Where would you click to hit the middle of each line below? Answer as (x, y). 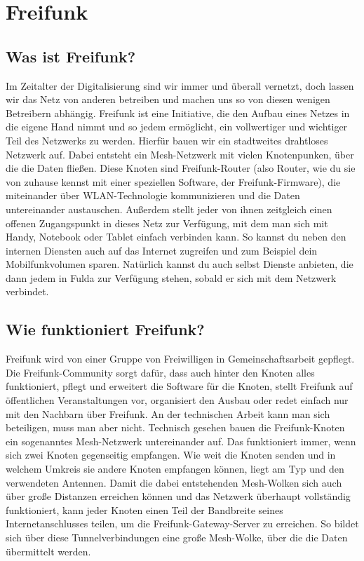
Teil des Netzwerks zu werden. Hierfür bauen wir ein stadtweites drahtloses (167, 140)
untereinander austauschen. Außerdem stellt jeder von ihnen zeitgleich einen (169, 209)
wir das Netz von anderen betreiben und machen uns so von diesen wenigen (168, 99)
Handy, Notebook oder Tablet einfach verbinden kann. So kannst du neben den (176, 237)
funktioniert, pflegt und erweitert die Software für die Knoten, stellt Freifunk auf (179, 386)
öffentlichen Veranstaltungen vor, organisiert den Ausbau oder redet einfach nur (177, 400)
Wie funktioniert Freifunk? (105, 329)
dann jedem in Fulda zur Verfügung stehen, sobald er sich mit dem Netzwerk (171, 277)
